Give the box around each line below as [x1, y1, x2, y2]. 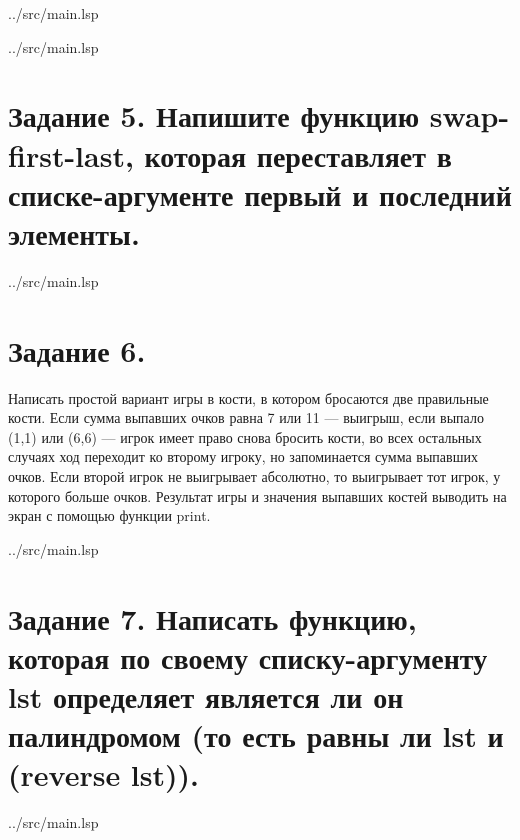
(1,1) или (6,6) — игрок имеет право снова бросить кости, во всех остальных [8, 426, 482, 447]
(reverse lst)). [8, 754, 199, 795]
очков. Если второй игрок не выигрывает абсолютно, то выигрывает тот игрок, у [8, 465, 501, 486]
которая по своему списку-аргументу [8, 636, 488, 677]
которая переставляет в [144, 134, 452, 175]
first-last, [8, 134, 134, 175]
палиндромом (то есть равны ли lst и [8, 715, 504, 756]
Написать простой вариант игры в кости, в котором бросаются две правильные [8, 387, 489, 408]
